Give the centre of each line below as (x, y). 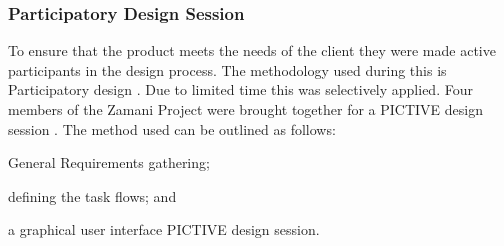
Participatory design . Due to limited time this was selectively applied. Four (240, 89)
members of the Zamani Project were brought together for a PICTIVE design (246, 109)
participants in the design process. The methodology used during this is (227, 69)
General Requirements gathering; (109, 162)
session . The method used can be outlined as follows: (172, 128)
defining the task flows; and (92, 195)
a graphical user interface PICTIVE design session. (164, 229)
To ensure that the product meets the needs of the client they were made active (252, 50)
